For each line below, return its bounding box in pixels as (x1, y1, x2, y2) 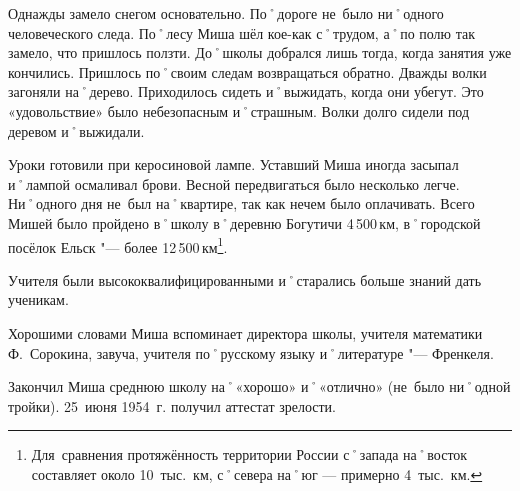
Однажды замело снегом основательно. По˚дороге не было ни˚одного (8, 3, 444, 23)
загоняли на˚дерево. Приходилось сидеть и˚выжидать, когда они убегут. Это (8, 81, 484, 102)
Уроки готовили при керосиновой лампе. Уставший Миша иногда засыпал (8, 154, 459, 175)
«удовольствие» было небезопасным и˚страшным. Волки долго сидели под (8, 100, 470, 121)
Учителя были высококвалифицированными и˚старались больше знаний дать (8, 269, 482, 290)
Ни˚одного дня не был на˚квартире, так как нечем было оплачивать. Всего (8, 193, 475, 214)
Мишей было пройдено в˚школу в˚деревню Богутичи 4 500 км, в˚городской (8, 212, 481, 233)
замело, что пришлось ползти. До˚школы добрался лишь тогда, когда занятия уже (8, 42, 512, 63)
